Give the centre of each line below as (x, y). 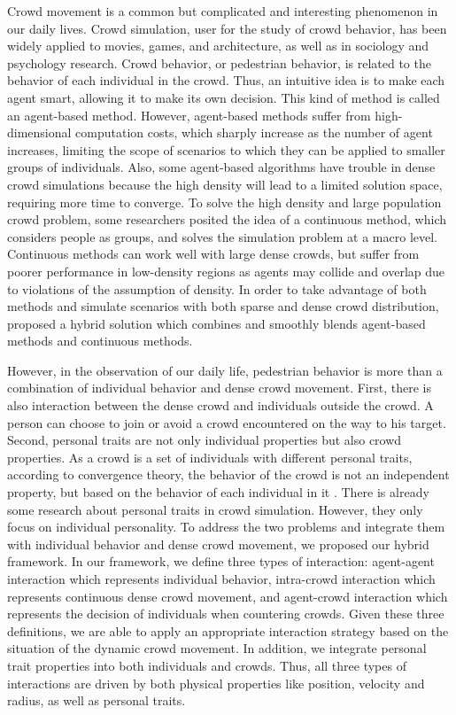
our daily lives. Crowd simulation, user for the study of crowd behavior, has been (227, 28)
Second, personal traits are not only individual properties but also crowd (205, 440)
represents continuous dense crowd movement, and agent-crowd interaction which (228, 596)
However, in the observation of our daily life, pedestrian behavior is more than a (225, 370)
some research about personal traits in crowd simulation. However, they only (215, 509)
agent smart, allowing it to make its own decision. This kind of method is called (224, 97)
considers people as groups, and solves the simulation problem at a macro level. (222, 236)
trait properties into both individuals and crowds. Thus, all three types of (207, 665)
